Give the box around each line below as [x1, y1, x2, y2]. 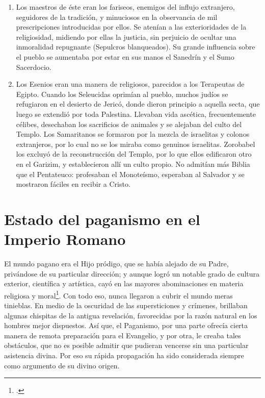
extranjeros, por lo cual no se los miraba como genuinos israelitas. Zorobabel [16, 138, 255, 149]
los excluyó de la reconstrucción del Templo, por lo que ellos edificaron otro [16, 148, 252, 159]
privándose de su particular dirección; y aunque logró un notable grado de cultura [4, 268, 259, 279]
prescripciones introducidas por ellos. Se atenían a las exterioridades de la [16, 21, 247, 32]
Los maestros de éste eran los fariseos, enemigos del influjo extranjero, [16, 2, 235, 12]
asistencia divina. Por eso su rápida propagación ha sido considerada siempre [4, 350, 244, 360]
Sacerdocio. [16, 61, 51, 72]
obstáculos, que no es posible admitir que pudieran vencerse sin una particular [4, 340, 249, 351]
